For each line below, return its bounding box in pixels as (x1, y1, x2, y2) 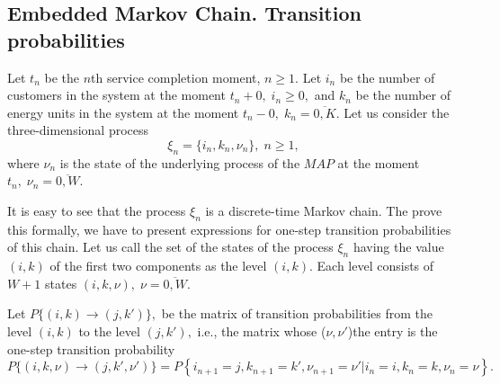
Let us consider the (344, 103, 450, 121)
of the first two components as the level (49, 256, 267, 275)
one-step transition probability (7, 339, 175, 358)
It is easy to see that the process (7, 201, 186, 219)
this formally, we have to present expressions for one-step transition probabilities (7, 219, 451, 238)
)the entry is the (347, 321, 438, 340)
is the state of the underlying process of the (59, 153, 300, 172)
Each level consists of (317, 256, 434, 275)
